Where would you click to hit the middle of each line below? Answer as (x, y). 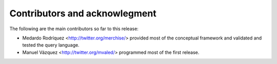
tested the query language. (51, 45)
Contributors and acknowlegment (83, 13)
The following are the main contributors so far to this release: (74, 29)
